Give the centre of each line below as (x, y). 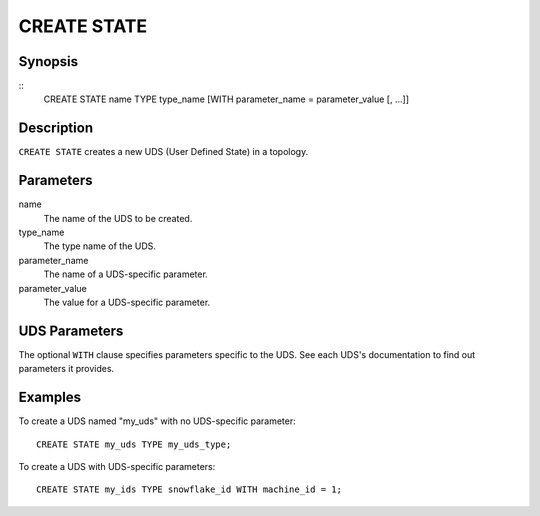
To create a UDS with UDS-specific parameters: (117, 466)
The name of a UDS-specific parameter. (126, 274)
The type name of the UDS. (100, 246)
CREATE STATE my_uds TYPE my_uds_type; (134, 444)
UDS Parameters (71, 330)
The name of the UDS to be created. (118, 218)
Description (56, 128)
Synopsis (48, 61)
